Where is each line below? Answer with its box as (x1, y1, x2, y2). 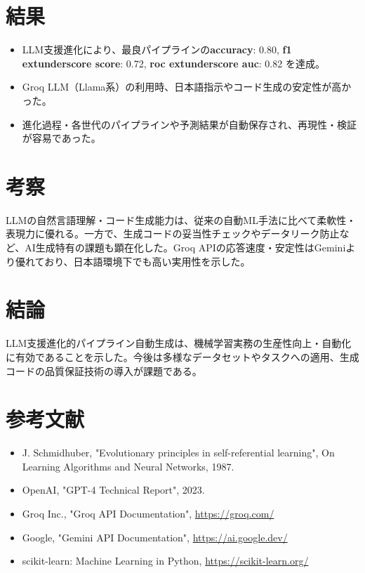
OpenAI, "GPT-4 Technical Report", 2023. (22, 482, 205, 497)
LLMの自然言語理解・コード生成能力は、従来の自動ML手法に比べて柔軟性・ (6, 212, 357, 227)
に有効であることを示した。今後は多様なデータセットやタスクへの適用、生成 (6, 349, 359, 364)
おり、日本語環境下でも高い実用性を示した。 (44, 253, 251, 268)
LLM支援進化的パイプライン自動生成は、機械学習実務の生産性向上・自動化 (6, 336, 352, 350)
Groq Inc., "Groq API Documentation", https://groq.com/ (22, 506, 274, 520)
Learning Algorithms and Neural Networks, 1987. (22, 459, 234, 473)
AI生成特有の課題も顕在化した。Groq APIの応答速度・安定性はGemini (25, 240, 346, 254)
